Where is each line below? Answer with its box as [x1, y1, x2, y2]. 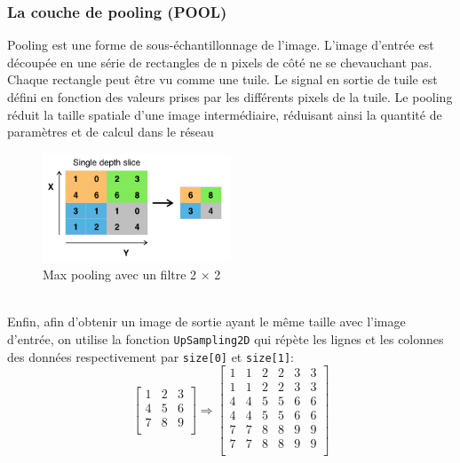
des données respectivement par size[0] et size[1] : [7, 347, 294, 365]
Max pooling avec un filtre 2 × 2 [43, 265, 221, 284]
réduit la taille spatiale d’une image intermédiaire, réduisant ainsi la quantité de [7, 105, 442, 123]
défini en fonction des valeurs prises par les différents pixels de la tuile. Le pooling [7, 88, 453, 106]
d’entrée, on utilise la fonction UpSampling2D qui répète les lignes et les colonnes [7, 329, 444, 348]
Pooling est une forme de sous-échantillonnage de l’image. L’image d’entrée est [7, 35, 434, 54]
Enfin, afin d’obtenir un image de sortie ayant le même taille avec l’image [7, 312, 406, 331]
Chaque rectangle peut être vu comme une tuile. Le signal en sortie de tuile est [7, 70, 438, 89]
